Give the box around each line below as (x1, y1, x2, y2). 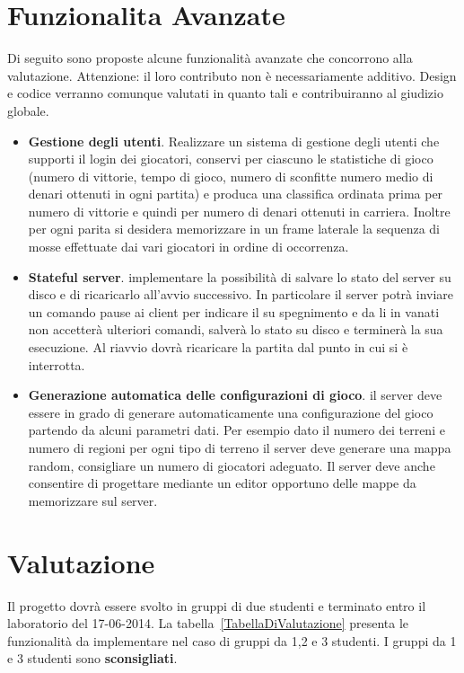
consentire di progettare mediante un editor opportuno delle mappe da (28, 474, 416, 492)
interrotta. (28, 355, 85, 374)
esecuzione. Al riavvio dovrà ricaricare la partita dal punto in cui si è (28, 338, 408, 357)
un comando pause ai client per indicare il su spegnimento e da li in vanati (28, 302, 440, 321)
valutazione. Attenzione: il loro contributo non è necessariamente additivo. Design (7, 66, 457, 84)
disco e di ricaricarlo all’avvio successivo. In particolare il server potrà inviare (28, 285, 454, 304)
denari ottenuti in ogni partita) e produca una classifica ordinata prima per (28, 184, 443, 203)
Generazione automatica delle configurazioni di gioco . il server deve (28, 385, 442, 404)
